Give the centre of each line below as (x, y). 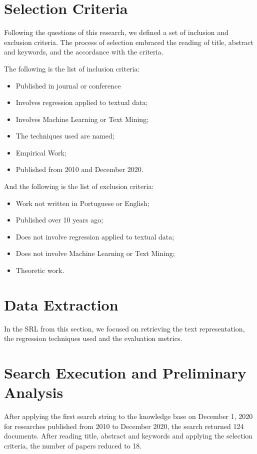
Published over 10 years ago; (59, 220)
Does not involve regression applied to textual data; (95, 236)
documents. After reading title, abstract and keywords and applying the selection (128, 436)
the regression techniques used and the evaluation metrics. (93, 338)
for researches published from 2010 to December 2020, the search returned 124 (124, 426)
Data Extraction (61, 304)
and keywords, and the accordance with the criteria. (84, 52)
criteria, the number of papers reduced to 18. (73, 446)
